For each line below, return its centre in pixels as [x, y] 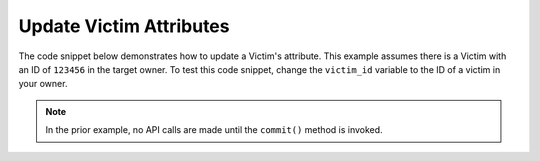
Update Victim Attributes [124, 26]
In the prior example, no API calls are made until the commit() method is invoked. [214, 130]
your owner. [43, 84]
